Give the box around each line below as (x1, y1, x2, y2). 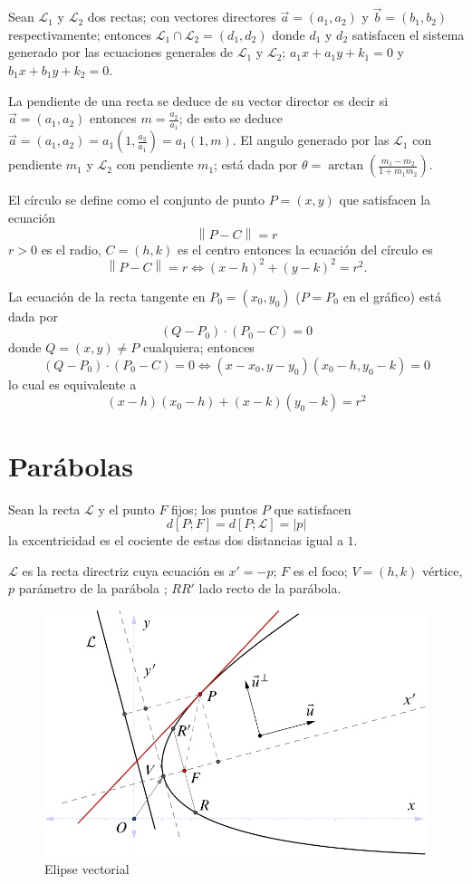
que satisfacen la (339, 190, 431, 209)
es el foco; (293, 561, 348, 580)
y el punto (98, 499, 155, 518)
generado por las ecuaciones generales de (8, 43, 234, 62)
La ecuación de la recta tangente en (8, 286, 206, 305)
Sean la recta (8, 499, 81, 518)
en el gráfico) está (342, 286, 441, 305)
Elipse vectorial (44, 859, 130, 878)
